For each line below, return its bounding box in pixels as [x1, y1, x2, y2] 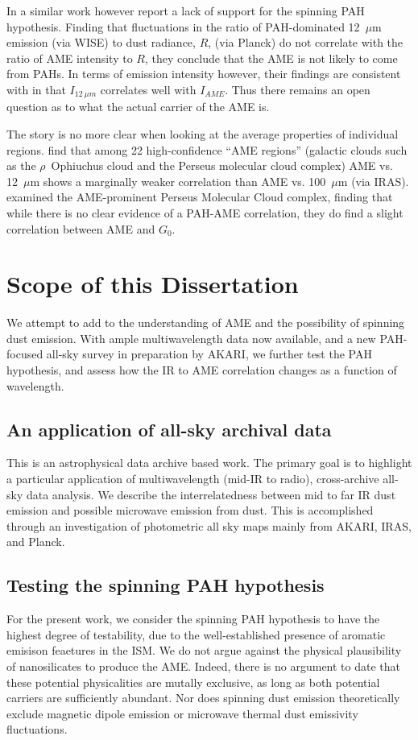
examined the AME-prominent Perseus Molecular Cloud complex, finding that [6, 188, 393, 205]
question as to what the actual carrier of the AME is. [6, 98, 270, 115]
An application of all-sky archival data [6, 416, 332, 441]
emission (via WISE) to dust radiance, [6, 34, 196, 51]
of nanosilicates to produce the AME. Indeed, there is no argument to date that [6, 658, 400, 675]
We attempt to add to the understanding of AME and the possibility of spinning [6, 314, 405, 331]
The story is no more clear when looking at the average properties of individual [6, 126, 399, 143]
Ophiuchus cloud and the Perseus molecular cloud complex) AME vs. [51, 157, 393, 174]
